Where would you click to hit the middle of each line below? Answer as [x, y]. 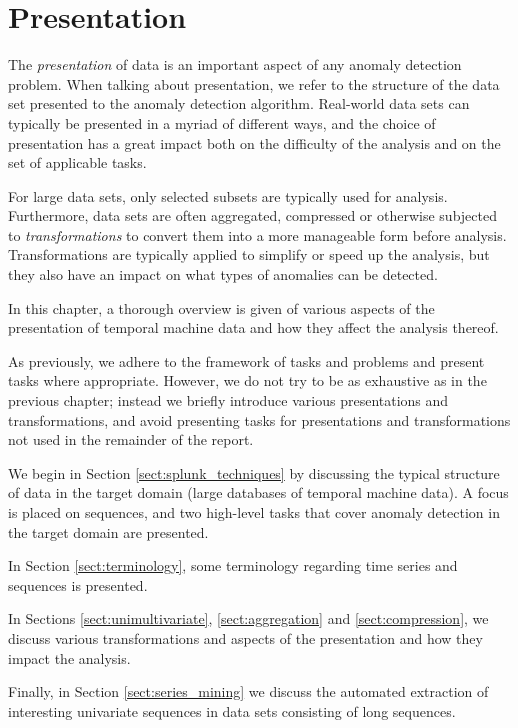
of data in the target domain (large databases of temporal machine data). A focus [258, 492]
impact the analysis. [69, 657]
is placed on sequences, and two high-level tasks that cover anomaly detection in [254, 512]
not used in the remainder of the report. [131, 439]
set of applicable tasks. [77, 162]
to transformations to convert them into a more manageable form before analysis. [257, 234]
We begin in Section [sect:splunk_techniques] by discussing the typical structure [254, 472]
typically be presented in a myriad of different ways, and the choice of [222, 122]
